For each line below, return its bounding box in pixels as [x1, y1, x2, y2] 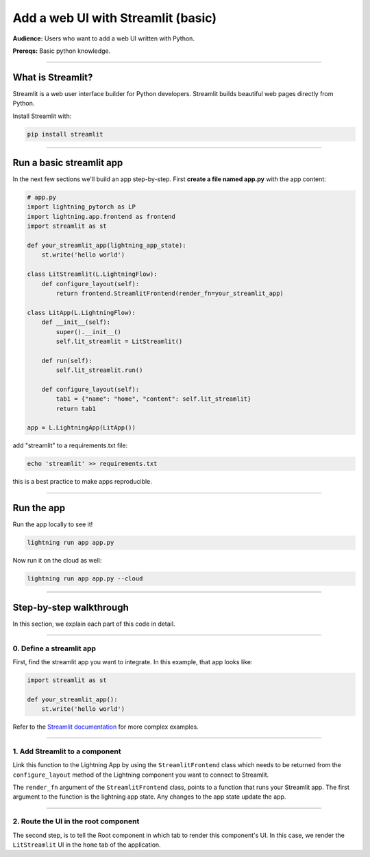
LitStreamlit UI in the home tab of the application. [12, 841, 161, 849]
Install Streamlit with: [12, 112, 72, 120]
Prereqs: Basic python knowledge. [12, 47, 111, 55]
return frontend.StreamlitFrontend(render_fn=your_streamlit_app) [56, 290, 284, 297]
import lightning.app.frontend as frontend [27, 213, 176, 220]
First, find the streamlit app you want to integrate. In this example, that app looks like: [12, 657, 253, 666]
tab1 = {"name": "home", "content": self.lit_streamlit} [56, 395, 251, 403]
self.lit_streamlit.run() [56, 366, 143, 374]
